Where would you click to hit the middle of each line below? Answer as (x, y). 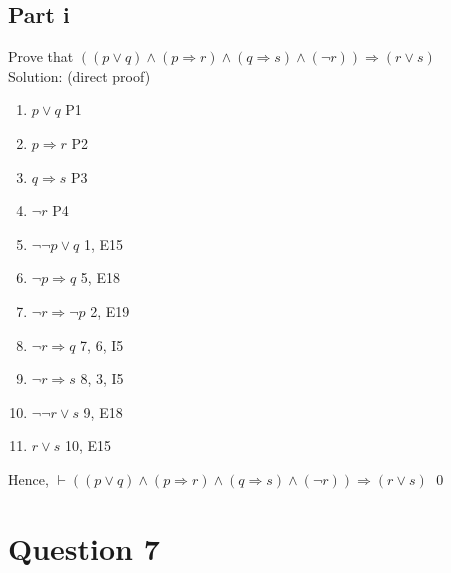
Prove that (41, 56)
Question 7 (84, 547)
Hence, (28, 478)
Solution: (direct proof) (79, 75)
